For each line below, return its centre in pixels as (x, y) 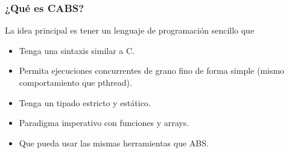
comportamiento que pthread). (75, 82)
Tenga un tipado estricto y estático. (85, 102)
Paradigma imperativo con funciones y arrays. (104, 123)
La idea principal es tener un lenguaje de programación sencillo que (130, 30)
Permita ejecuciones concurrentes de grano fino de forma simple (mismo (152, 70)
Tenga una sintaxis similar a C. (77, 50)
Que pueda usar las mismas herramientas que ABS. (114, 142)
